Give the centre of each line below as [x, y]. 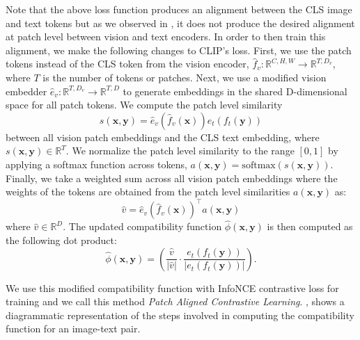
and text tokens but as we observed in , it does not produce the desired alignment [180, 23]
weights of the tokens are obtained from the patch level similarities [148, 192]
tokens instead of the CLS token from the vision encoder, [127, 64]
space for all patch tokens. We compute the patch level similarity [144, 105]
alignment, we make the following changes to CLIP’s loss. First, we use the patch [179, 50]
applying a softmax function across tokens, [96, 164]
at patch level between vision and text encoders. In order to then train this [166, 37]
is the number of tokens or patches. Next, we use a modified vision [185, 77]
